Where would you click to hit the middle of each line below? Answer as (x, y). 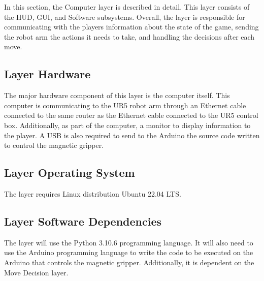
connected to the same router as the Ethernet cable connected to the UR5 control (131, 115)
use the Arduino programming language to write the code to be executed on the (129, 252)
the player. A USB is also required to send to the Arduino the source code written (132, 135)
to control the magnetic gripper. (54, 145)
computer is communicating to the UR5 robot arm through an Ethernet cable (125, 105)
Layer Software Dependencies (83, 221)
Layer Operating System (70, 173)
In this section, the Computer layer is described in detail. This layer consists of (127, 7)
